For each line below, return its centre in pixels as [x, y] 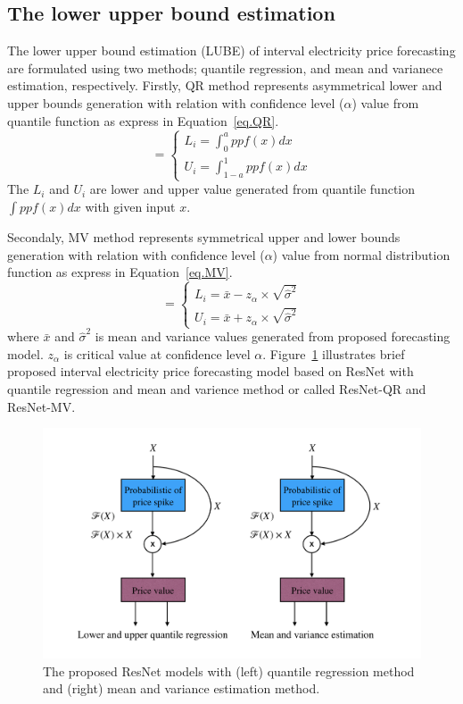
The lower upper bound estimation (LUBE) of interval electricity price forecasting [231, 50]
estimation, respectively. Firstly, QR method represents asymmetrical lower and [225, 85]
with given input [130, 206]
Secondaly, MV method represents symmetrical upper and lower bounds [204, 236]
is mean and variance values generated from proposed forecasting [273, 336]
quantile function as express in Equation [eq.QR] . [143, 120]
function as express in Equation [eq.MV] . [120, 272]
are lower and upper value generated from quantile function [252, 189]
